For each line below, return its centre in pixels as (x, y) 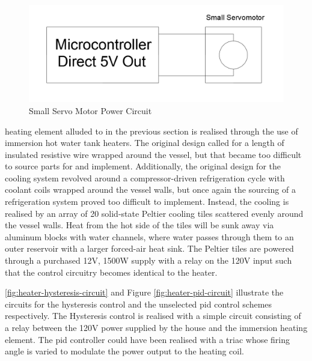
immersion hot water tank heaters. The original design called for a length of (145, 143)
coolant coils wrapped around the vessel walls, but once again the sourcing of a (150, 190)
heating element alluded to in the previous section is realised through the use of (151, 131)
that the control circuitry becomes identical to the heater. (111, 272)
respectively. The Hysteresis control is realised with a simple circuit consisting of (153, 316)
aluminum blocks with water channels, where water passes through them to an (149, 236)
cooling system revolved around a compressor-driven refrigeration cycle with (145, 177)
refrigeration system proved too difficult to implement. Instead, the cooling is (147, 202)
